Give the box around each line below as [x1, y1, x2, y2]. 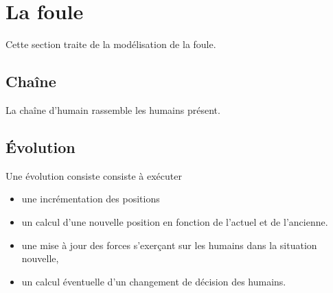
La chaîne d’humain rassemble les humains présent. [5, 102, 220, 117]
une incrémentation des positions [21, 191, 160, 206]
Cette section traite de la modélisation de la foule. [5, 37, 216, 51]
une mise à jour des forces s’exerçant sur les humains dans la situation [21, 237, 317, 252]
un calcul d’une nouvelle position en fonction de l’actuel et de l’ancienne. [21, 214, 328, 228]
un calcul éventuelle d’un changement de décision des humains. [21, 274, 286, 288]
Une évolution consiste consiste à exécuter [5, 168, 182, 183]
